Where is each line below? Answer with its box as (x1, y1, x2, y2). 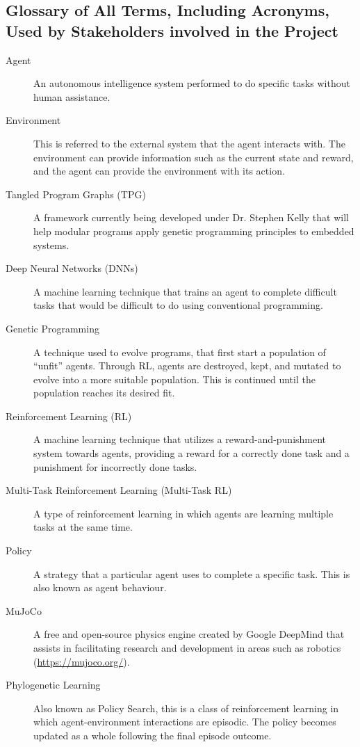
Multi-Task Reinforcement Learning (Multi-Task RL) (6, 483, 232, 497)
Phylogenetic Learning (6, 677, 101, 692)
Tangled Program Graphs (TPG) (6, 186, 146, 201)
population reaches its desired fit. (33, 385, 175, 400)
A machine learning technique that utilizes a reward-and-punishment (33, 432, 327, 447)
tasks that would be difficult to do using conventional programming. (33, 298, 323, 312)
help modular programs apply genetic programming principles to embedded (33, 223, 354, 238)
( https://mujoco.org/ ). (33, 654, 130, 668)
